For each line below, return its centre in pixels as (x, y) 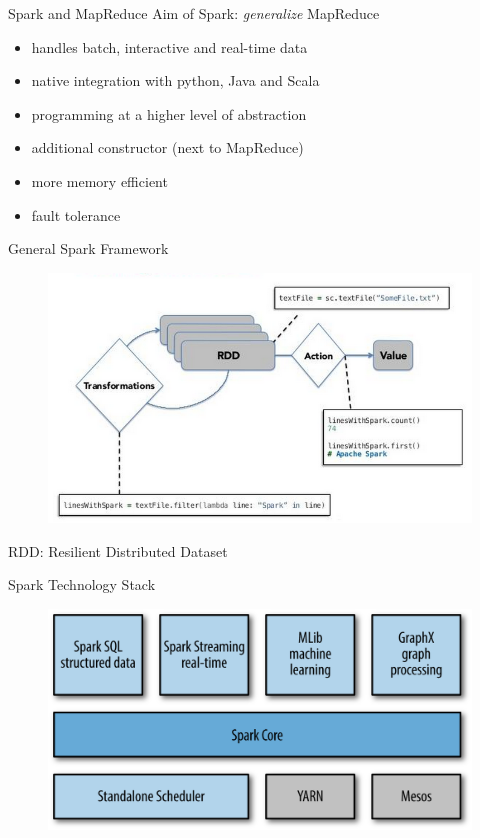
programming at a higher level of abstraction (169, 113)
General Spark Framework (88, 248)
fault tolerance (76, 214)
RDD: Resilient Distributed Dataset (118, 550)
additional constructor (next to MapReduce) (167, 147)
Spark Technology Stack (82, 584)
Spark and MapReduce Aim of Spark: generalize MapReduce (194, 13)
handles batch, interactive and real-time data (169, 46)
